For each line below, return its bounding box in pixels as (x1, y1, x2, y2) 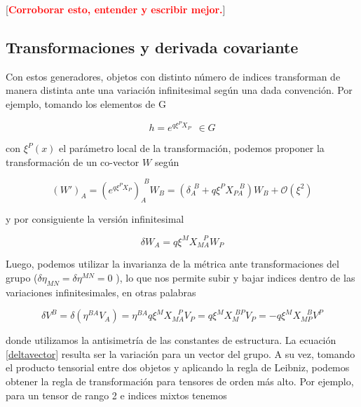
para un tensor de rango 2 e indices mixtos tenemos (6, 387, 227, 402)
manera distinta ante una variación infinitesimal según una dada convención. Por (6, 83, 353, 97)
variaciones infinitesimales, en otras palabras (6, 284, 196, 299)
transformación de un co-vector (6, 154, 139, 169)
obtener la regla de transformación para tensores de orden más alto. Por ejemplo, (6, 374, 354, 389)
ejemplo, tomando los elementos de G (6, 96, 166, 111)
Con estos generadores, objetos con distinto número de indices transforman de (6, 69, 341, 83)
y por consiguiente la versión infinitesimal (6, 211, 184, 226)
